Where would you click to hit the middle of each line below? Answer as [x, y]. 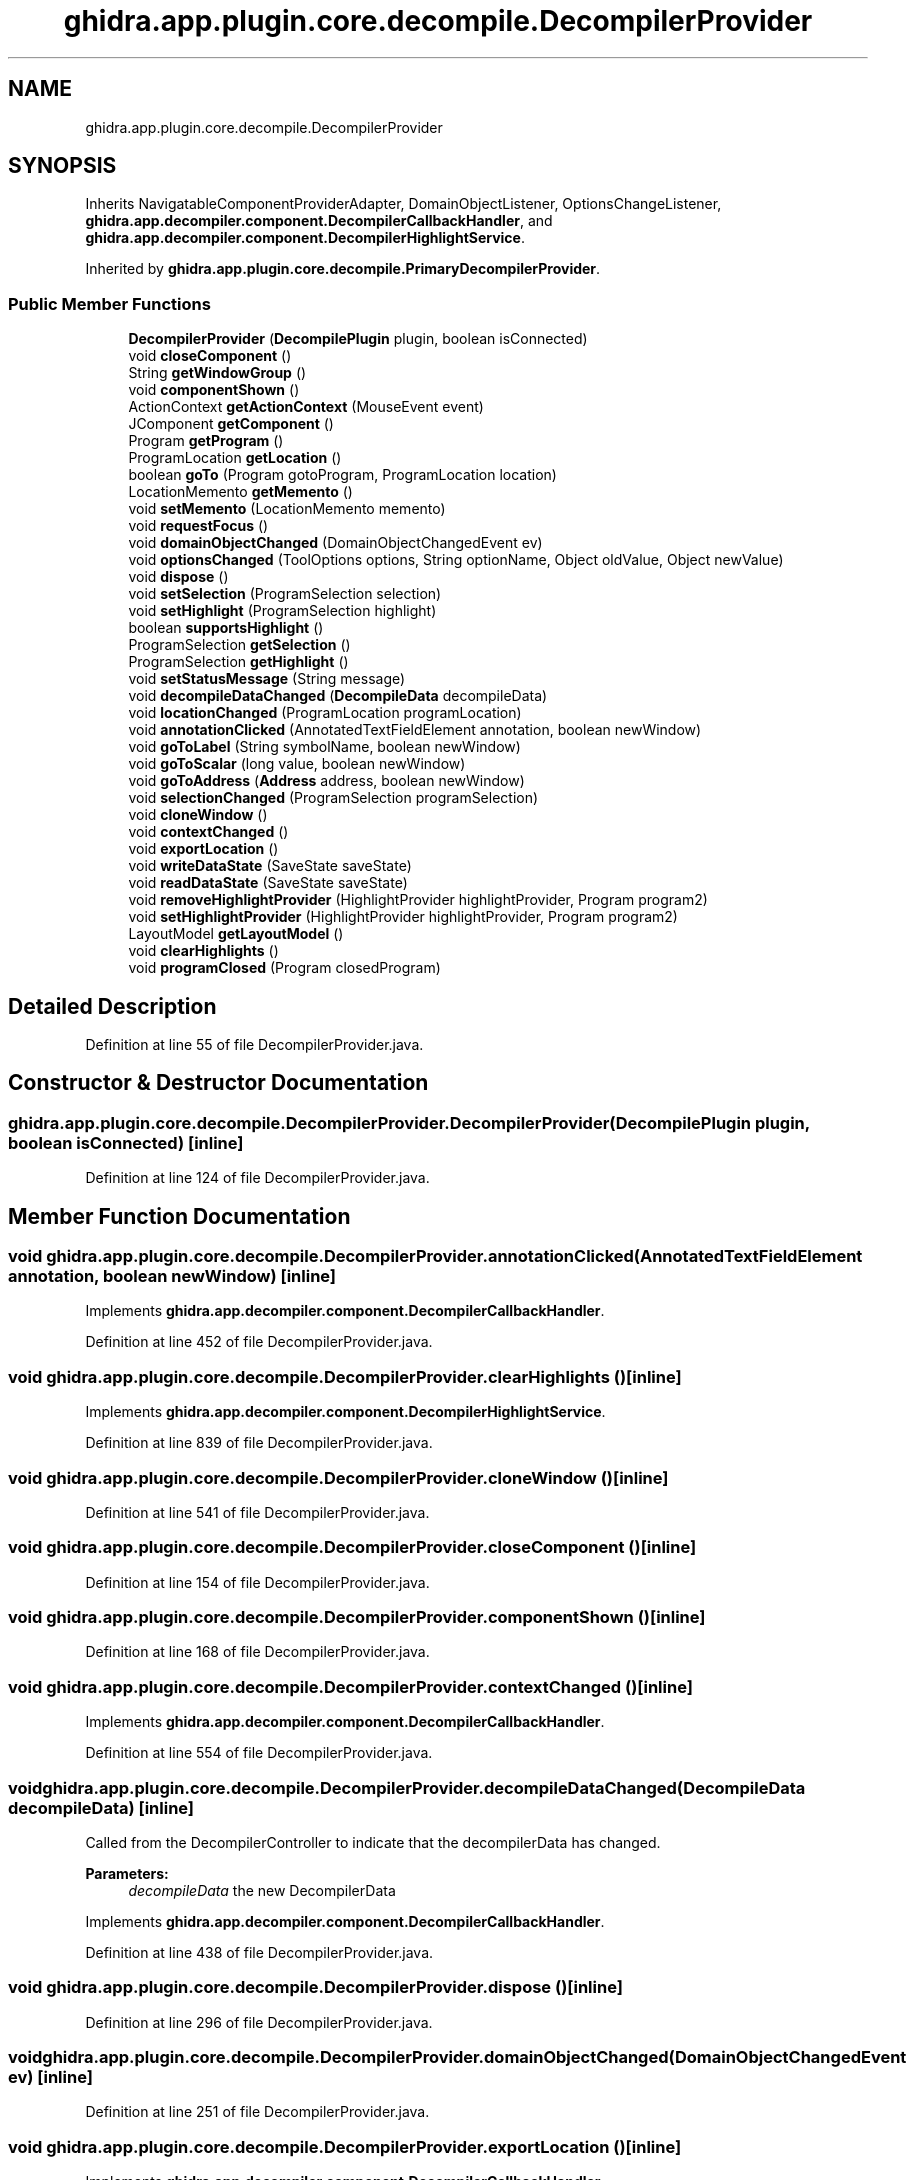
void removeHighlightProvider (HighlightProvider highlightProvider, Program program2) [418, 900]
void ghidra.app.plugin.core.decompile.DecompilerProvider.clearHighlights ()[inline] [345, 1376]
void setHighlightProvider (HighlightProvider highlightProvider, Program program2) [403, 917]
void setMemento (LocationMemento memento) [287, 509]
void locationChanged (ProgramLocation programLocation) [325, 713]
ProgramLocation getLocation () [235, 458]
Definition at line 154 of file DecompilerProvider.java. [257, 1582]
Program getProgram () [206, 441]
